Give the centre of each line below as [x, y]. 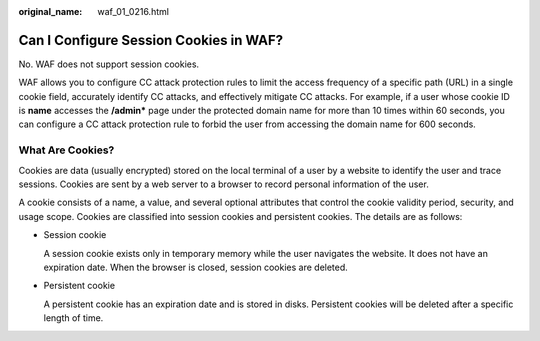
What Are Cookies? [66, 150]
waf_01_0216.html [133, 11]
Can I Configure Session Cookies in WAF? [151, 40]
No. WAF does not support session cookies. [109, 64]
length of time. [73, 318]
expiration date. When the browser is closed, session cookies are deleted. [196, 267]
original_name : [50, 11]
